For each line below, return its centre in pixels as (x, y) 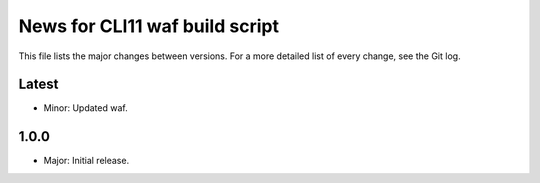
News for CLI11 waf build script (149, 26)
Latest (38, 84)
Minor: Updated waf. (86, 108)
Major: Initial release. (86, 161)
